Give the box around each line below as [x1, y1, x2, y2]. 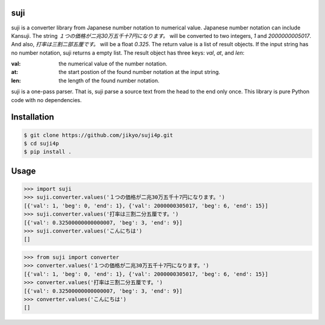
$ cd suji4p [23, 140, 60, 147]
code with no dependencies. [11, 96, 82, 103]
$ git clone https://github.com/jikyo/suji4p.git [23, 132, 173, 138]
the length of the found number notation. [58, 77, 159, 84]
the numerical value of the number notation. [58, 60, 168, 67]
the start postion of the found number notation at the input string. [58, 68, 221, 76]
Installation [11, 112, 54, 123]
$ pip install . [23, 148, 72, 156]
